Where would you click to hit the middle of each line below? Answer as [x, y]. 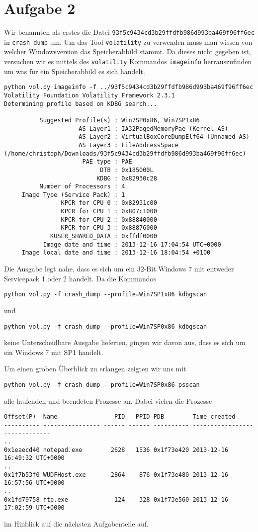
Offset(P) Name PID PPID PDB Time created [120, 417]
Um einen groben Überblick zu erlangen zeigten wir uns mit [95, 369]
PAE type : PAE [107, 162]
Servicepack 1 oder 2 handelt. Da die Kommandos [80, 278]
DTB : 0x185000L [127, 170]
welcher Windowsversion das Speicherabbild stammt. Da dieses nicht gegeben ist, [128, 51]
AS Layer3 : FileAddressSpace [129, 145]
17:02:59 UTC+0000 [34, 508]
